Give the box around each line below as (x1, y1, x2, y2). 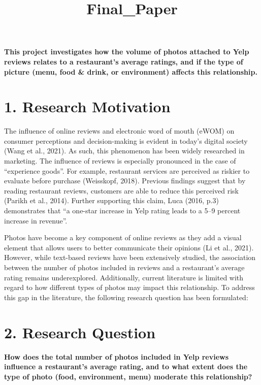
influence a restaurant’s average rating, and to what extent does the (4, 361, 248, 372)
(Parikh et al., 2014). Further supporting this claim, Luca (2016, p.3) (4, 195, 219, 206)
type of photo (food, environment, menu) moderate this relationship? (4, 371, 252, 381)
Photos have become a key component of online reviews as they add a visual (4, 232, 242, 243)
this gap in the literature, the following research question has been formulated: (4, 292, 248, 302)
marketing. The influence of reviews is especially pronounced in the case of (4, 155, 236, 166)
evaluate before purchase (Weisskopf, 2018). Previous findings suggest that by (4, 175, 246, 186)
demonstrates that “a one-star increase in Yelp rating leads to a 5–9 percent (4, 205, 241, 216)
